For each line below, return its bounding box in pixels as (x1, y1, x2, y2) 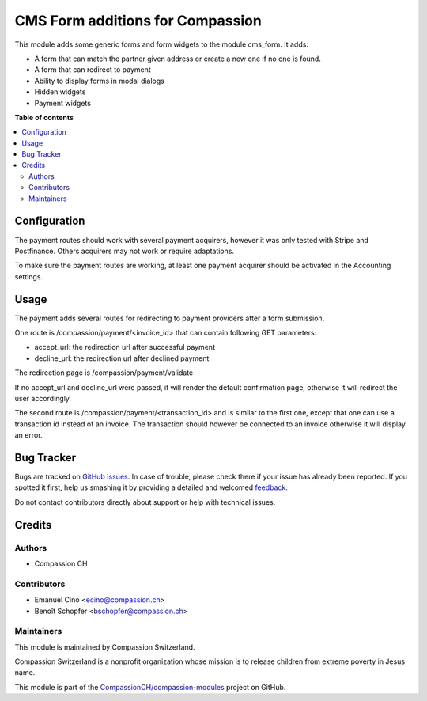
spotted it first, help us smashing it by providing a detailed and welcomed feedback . (14, 483, 289, 492)
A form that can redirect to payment (34, 65, 152, 74)
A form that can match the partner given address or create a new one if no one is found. (34, 54, 322, 63)
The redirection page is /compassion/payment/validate (14, 368, 194, 377)
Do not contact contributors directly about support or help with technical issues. (14, 497, 276, 506)
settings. (14, 271, 43, 281)
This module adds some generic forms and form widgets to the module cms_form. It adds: (14, 40, 308, 49)
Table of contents (14, 112, 74, 122)
